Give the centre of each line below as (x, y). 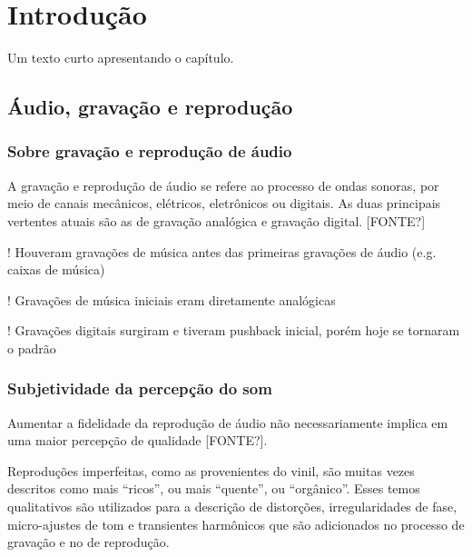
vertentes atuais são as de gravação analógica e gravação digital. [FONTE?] (216, 220)
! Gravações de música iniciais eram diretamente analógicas (172, 299)
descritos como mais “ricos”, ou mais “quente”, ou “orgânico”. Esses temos (214, 488)
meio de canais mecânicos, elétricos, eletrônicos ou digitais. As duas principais (224, 203)
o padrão (32, 348)
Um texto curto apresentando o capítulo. (121, 58)
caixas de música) (56, 269)
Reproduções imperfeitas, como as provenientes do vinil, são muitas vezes (211, 470)
